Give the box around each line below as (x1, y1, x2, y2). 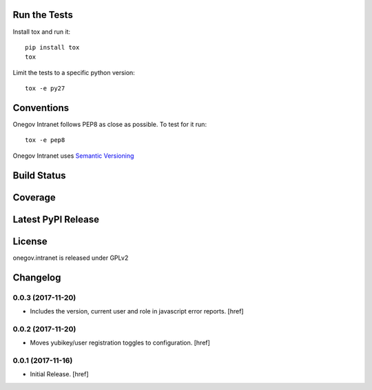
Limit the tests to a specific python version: (12, 68, 136, 76)
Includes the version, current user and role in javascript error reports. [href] (30, 307, 244, 315)
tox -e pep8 (25, 136, 65, 144)
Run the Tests (12, 9, 74, 21)
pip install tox (25, 43, 80, 51)
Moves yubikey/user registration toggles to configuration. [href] (30, 338, 210, 347)
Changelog (12, 271, 61, 283)
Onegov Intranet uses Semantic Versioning (12, 152, 134, 160)
